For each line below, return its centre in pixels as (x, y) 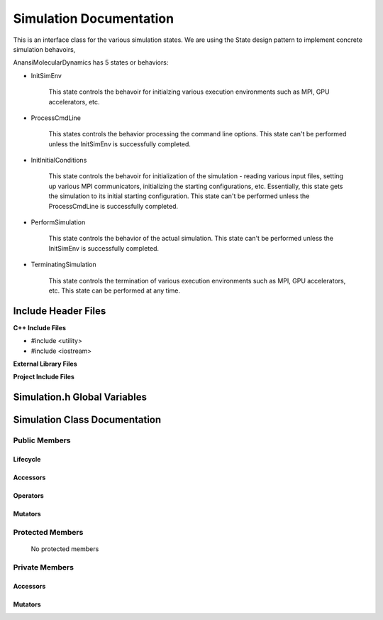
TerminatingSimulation (64, 265)
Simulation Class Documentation (87, 420)
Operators (28, 496)
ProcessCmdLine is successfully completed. (113, 206)
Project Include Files (44, 377)
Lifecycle (27, 459)
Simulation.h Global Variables (80, 397)
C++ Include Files (40, 327)
